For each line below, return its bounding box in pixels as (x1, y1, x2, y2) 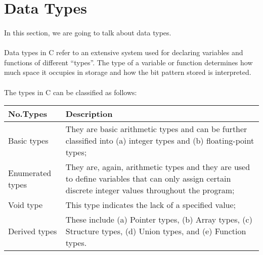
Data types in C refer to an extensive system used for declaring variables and (4, 47, 243, 58)
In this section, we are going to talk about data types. (4, 27, 171, 37)
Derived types (8, 225, 57, 237)
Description (65, 108, 113, 120)
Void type (8, 199, 43, 211)
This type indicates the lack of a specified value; (65, 199, 236, 211)
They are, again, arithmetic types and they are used (65, 161, 250, 173)
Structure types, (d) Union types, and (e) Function (65, 225, 246, 237)
